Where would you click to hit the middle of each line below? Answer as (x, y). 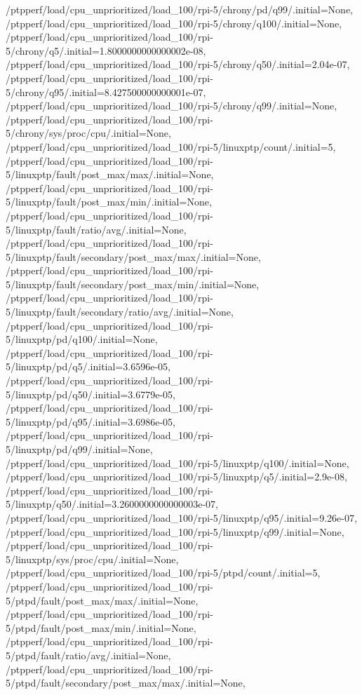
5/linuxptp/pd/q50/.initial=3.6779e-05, (90, 394)
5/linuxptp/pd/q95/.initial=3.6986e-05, (90, 421)
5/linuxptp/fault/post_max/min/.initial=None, (109, 202)
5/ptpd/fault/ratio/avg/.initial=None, (88, 655)
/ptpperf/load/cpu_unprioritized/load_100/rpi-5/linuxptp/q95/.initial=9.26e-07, (181, 517)
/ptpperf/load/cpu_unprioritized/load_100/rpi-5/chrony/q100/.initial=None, (174, 23)
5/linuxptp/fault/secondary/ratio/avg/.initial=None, (120, 312)
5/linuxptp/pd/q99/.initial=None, (79, 449)
